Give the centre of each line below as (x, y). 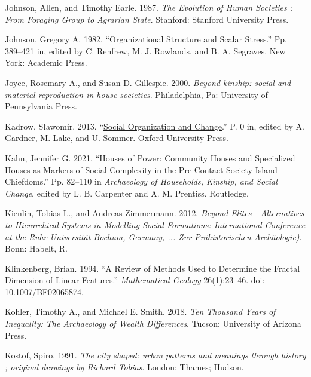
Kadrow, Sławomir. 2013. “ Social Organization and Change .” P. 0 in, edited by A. (155, 126)
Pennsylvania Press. (41, 106)
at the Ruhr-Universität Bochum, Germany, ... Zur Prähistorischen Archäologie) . (153, 236)
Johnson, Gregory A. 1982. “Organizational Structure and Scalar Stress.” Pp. (146, 39)
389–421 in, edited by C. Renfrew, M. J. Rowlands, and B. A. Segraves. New (145, 50)
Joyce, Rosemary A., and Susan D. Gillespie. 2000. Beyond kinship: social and (148, 82)
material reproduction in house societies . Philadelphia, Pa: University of (136, 94)
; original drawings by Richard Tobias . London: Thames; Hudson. (124, 367)
